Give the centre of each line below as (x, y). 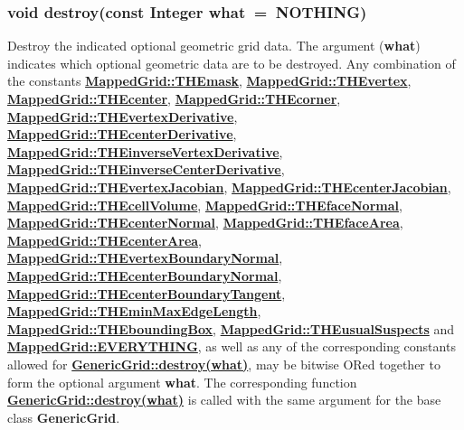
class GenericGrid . (64, 417)
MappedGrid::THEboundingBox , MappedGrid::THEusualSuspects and (231, 328)
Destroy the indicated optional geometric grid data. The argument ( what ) (214, 46)
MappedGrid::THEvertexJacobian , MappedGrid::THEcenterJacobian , (229, 187)
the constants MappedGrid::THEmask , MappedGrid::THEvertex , (209, 81)
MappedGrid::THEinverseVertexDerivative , (145, 151)
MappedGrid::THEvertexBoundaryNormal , (145, 258)
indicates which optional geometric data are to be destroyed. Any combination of (232, 63)
